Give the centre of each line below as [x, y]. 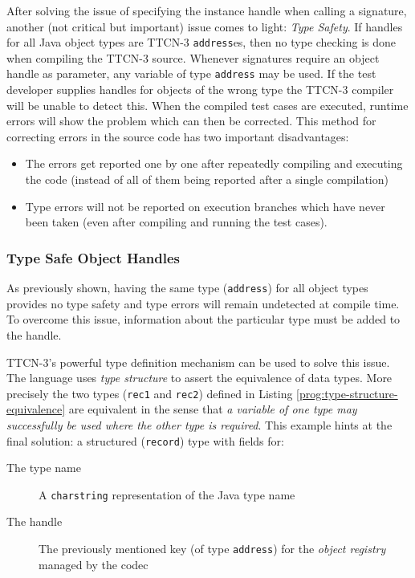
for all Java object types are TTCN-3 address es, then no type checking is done [201, 42]
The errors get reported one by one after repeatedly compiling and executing [214, 163]
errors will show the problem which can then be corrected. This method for [191, 121]
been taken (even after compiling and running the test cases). [176, 222]
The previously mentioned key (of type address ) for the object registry [212, 549]
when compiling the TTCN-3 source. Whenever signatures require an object [193, 57]
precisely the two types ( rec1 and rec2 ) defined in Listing [150, 393]
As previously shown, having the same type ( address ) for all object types [187, 288]
